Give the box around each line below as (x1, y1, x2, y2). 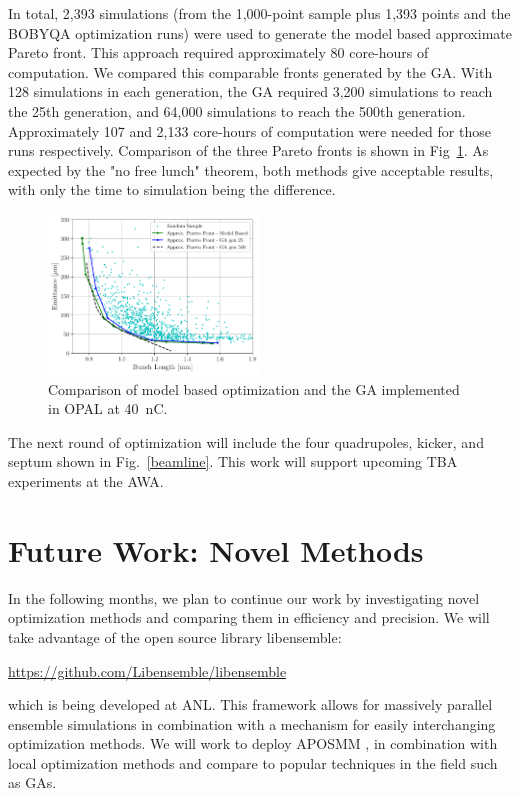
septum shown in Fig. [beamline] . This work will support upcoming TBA (8, 451, 458, 472)
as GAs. (8, 772, 57, 793)
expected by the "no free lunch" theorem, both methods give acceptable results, (8, 159, 494, 180)
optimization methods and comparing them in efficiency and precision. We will (8, 607, 490, 628)
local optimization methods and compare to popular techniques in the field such (8, 752, 498, 773)
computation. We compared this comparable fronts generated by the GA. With (8, 61, 493, 82)
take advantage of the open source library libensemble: (8, 626, 342, 647)
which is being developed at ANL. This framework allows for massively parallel (8, 694, 493, 715)
